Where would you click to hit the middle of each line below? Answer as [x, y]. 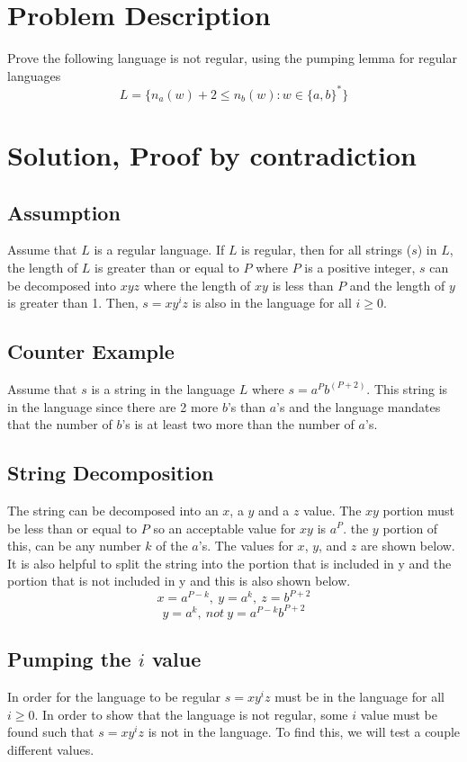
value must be [399, 714]
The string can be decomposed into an [113, 510]
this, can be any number [74, 546]
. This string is [407, 388]
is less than [303, 285]
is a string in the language [163, 388]
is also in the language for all [272, 303]
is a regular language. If [159, 250]
